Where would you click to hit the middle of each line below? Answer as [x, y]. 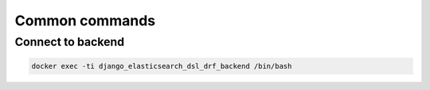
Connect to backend [70, 42]
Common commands [85, 21]
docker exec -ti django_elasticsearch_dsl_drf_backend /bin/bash [162, 66]
